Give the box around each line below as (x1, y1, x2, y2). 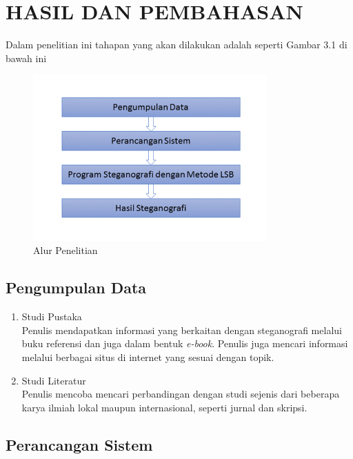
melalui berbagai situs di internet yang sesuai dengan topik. (21, 350, 274, 364)
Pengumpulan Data (6, 277, 147, 298)
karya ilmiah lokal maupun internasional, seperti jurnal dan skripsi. (21, 400, 307, 414)
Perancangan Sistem (6, 433, 153, 455)
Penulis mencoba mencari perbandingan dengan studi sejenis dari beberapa (21, 387, 340, 401)
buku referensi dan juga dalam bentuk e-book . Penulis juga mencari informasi (21, 336, 348, 351)
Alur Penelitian (33, 243, 98, 257)
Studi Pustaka (21, 309, 82, 324)
